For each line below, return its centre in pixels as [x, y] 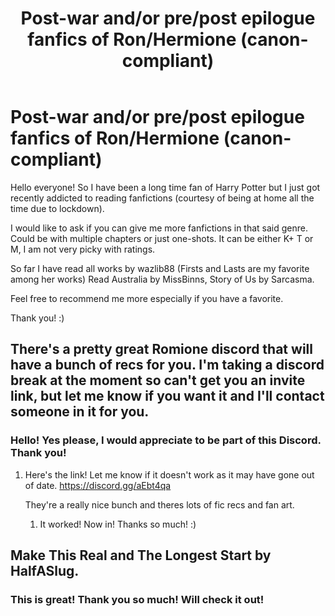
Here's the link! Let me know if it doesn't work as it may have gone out [169, 474]
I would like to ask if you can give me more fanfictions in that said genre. [159, 228]
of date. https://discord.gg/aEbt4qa [98, 485]
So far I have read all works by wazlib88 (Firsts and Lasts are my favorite [160, 268]
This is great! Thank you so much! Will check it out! [137, 599]
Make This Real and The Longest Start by [141, 555]
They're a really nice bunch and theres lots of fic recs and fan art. [159, 504]
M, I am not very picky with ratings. [83, 249]
